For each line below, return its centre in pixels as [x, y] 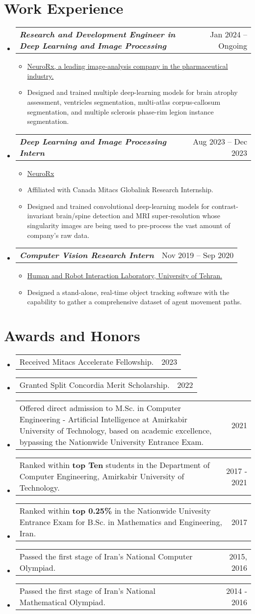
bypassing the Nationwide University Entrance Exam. [112, 442]
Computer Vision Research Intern [87, 255]
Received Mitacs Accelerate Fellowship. [87, 362]
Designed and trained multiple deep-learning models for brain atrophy [132, 92]
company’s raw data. [58, 235]
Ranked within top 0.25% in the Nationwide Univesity [115, 511]
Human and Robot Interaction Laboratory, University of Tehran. [125, 276]
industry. [40, 75]
